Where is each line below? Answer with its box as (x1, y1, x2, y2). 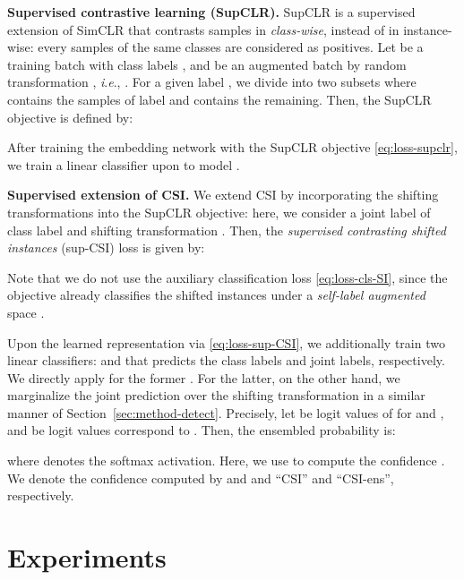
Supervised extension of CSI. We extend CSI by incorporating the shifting (7, 185, 439, 204)
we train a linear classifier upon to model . (7, 155, 240, 174)
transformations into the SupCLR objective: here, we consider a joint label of (7, 202, 431, 221)
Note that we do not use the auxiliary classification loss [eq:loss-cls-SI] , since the (7, 268, 448, 286)
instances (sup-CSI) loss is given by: (7, 238, 205, 257)
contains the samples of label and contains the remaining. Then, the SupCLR (7, 90, 432, 108)
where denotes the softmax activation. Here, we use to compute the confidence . (7, 451, 445, 470)
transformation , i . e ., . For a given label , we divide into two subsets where (7, 72, 417, 91)
